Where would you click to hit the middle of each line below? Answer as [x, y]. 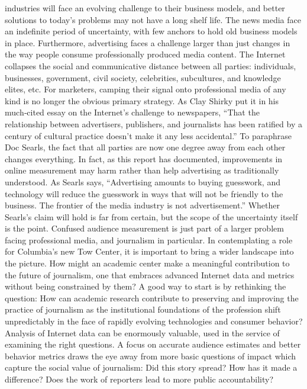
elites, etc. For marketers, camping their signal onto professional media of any [146, 89]
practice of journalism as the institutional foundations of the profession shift [143, 309]
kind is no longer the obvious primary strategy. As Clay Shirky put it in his [142, 100]
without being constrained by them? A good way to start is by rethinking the [146, 286]
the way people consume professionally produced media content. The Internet [145, 54]
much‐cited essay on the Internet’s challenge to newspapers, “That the [132, 112]
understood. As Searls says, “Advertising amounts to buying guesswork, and [143, 181]
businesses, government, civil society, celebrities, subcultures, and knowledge [143, 77]
